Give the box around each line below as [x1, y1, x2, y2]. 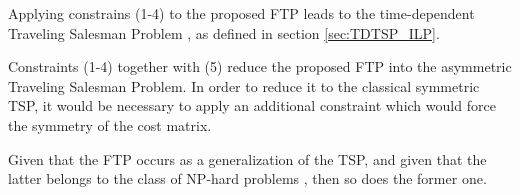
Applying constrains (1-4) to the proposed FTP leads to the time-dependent [8, 3, 475, 23]
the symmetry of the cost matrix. [8, 114, 212, 135]
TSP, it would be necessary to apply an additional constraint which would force [8, 95, 496, 116]
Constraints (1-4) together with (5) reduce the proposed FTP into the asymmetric [8, 56, 512, 77]
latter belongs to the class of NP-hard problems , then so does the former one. [8, 168, 487, 189]
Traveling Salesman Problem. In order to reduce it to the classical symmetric [8, 75, 480, 96]
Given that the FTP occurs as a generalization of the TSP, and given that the [8, 148, 487, 169]
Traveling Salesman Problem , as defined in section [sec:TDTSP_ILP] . [8, 22, 440, 43]
